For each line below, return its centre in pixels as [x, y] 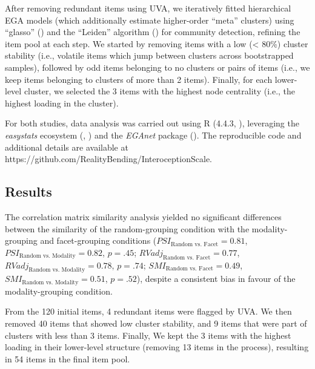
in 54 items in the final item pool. [68, 358]
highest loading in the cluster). [62, 103]
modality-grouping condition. [59, 291]
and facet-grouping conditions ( [98, 240]
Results [28, 191]
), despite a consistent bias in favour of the [216, 279]
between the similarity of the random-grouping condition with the [127, 228]
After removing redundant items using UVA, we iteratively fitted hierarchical [148, 8]
